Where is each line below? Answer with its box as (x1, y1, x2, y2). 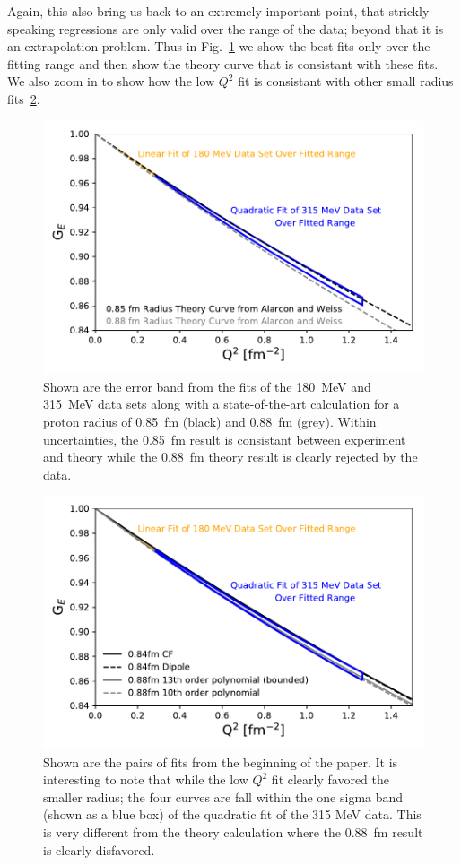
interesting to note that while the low (43, 770, 248, 789)
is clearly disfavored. (43, 840, 155, 859)
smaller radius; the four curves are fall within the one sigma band (43, 787, 404, 806)
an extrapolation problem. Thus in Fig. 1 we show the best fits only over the (7, 37, 431, 56)
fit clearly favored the (271, 770, 390, 789)
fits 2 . (7, 89, 40, 108)
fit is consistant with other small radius (238, 72, 454, 91)
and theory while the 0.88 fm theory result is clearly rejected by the (43, 447, 418, 466)
